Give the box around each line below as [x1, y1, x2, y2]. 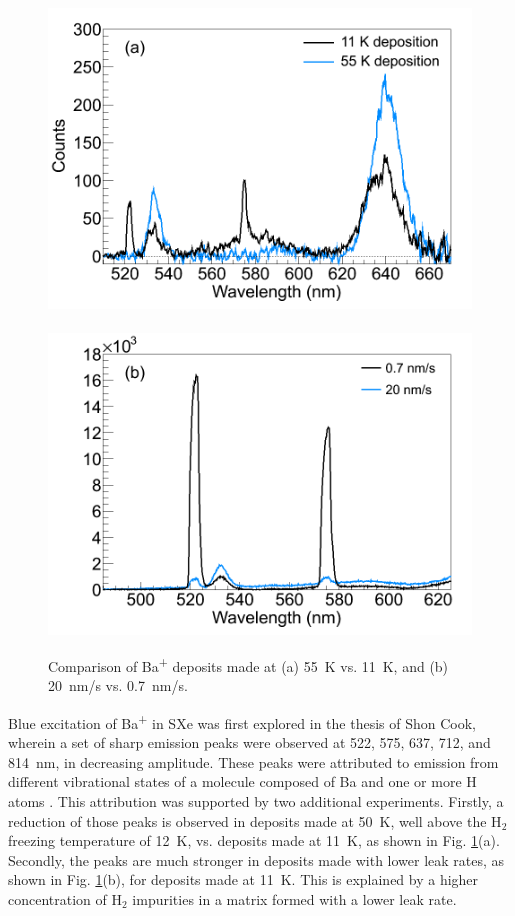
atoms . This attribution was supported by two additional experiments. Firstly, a [8, 791, 504, 812]
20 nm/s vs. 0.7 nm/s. [48, 675, 188, 696]
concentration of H [8, 889, 122, 909]
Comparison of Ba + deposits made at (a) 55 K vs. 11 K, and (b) [48, 653, 449, 676]
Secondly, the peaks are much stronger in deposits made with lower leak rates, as [8, 849, 505, 870]
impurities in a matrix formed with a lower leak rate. [132, 889, 457, 909]
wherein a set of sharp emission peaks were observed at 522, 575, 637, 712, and [8, 732, 491, 753]
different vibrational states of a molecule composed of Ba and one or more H [8, 771, 477, 792]
